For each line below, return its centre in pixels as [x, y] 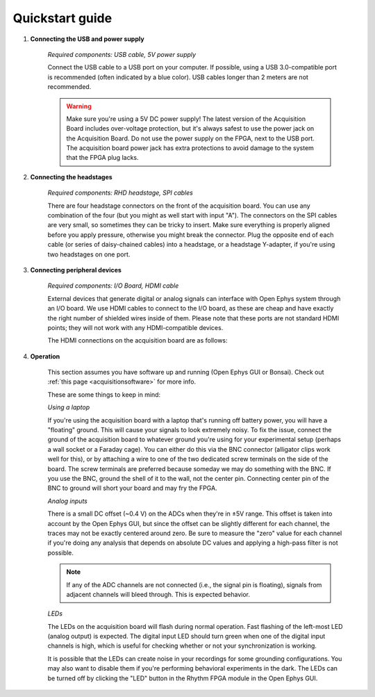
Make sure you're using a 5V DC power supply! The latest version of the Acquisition [186, 119]
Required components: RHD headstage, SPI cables [120, 193]
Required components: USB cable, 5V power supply [122, 54]
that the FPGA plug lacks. [102, 158]
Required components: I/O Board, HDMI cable [113, 286]
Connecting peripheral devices [76, 270]
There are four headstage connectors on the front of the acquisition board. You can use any [179, 206]
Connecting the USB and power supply [87, 39]
